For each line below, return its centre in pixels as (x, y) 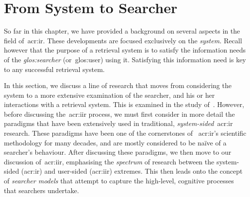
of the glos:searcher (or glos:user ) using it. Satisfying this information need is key (125, 59)
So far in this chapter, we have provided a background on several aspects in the (122, 31)
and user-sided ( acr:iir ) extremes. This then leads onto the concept (143, 171)
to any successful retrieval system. (54, 69)
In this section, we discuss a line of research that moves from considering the (118, 85)
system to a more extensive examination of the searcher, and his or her (109, 95)
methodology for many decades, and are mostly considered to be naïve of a (115, 142)
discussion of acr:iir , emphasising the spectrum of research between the (109, 161)
